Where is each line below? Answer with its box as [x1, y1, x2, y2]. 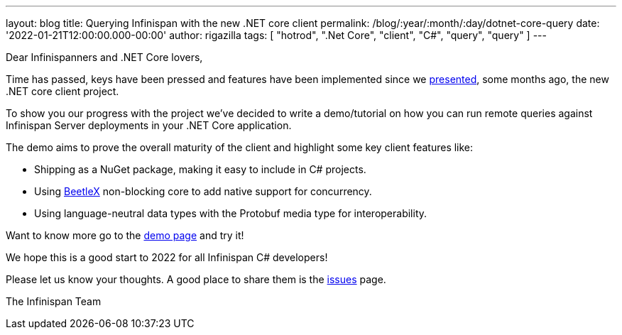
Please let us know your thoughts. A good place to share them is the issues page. [6, 273, 386, 285]
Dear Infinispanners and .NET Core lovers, [6, 51, 203, 63]
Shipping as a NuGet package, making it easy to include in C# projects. [34, 163, 366, 175]
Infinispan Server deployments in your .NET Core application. [6, 119, 292, 131]
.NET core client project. [6, 85, 119, 97]
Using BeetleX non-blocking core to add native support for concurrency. [34, 185, 372, 197]
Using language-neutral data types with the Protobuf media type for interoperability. [34, 207, 427, 219]
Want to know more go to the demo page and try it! [6, 229, 244, 241]
